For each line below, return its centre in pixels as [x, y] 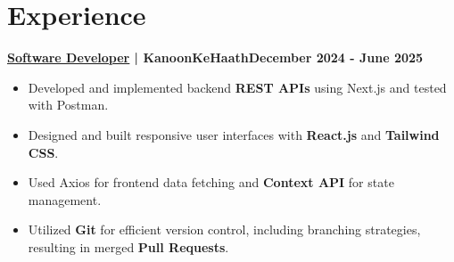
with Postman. [68, 105]
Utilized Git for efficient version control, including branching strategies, [224, 229]
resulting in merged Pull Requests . [128, 246]
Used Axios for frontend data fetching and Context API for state [211, 182]
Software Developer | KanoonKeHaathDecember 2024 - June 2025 [215, 57]
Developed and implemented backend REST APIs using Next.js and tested [237, 87]
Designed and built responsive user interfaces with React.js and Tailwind [234, 134]
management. [65, 199]
